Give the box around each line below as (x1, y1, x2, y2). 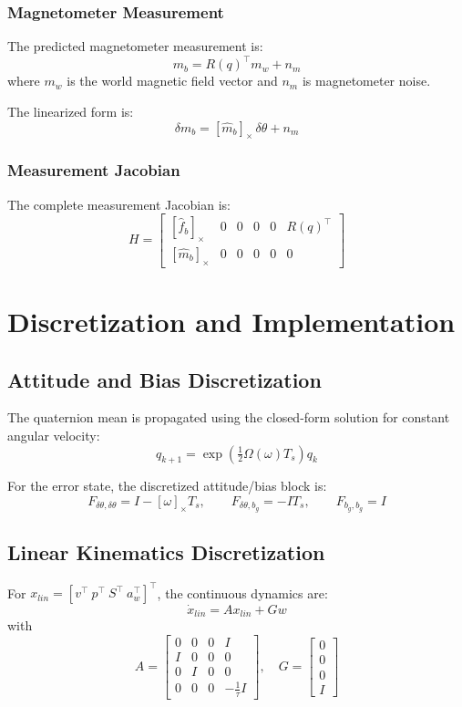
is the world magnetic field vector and (67, 71, 278, 90)
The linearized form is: (7, 101, 134, 120)
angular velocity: (7, 425, 100, 444)
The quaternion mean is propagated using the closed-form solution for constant (7, 408, 450, 427)
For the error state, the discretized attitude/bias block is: (7, 476, 327, 495)
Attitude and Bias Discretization (7, 365, 322, 393)
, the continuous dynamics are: (157, 583, 328, 602)
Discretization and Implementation (7, 302, 456, 339)
